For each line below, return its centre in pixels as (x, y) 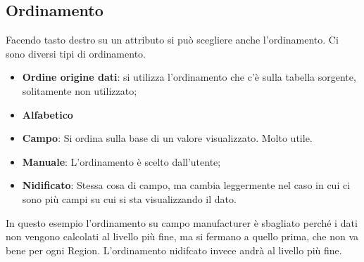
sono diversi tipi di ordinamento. (76, 53)
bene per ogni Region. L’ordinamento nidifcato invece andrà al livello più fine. (174, 250)
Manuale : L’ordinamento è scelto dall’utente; (121, 161)
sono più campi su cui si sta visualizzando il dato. (129, 198)
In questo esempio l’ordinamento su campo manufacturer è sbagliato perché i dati (182, 222)
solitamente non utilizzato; (80, 90)
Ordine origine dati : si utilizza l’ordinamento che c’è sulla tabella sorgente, (189, 77)
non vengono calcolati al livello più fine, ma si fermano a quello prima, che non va (182, 236)
